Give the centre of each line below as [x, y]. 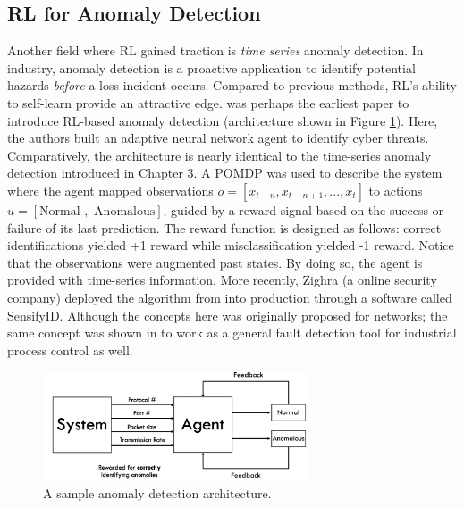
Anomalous [125, 211]
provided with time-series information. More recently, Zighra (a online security [222, 280]
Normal [60, 211]
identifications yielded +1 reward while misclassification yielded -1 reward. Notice [231, 245]
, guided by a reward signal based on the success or [304, 209]
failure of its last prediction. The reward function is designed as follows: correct [224, 227]
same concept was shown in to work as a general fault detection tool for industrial [232, 333]
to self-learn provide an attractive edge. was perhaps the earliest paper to [208, 102]
